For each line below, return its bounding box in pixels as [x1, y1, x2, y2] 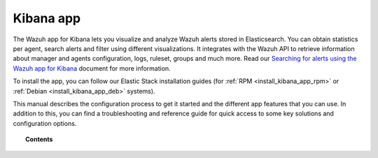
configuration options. [13, 119, 77, 127]
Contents [25, 135, 53, 143]
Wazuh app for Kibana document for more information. [13, 64, 171, 73]
